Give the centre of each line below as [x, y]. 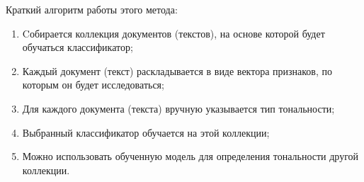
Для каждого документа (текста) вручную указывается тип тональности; [178, 108]
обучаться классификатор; [78, 47]
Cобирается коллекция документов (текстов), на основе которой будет [174, 33]
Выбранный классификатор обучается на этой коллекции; [146, 132]
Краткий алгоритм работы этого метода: [92, 9]
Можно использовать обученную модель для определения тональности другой [190, 156]
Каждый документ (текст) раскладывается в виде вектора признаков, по [177, 70]
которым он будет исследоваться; [93, 85]
